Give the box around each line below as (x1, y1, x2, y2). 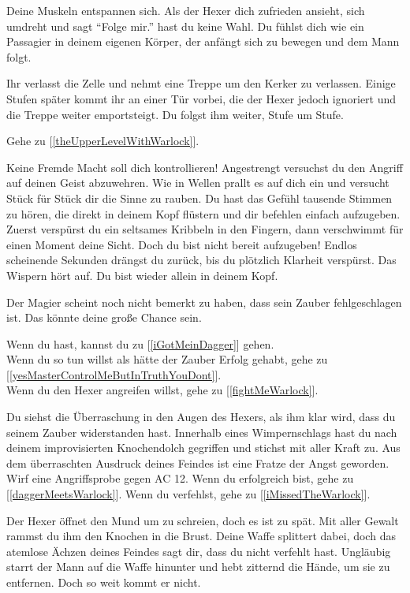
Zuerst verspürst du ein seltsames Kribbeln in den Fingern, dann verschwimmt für (6, 221, 404, 237)
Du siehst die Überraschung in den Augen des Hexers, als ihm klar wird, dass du (6, 408, 396, 425)
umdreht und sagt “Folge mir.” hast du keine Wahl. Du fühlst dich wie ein (6, 17, 364, 34)
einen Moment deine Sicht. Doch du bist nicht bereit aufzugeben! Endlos (6, 236, 357, 252)
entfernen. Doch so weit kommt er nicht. (6, 574, 201, 590)
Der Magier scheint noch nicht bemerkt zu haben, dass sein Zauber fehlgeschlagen (6, 293, 402, 310)
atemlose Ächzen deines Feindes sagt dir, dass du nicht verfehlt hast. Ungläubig (6, 543, 391, 559)
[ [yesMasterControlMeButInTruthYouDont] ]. (6, 366, 222, 382)
